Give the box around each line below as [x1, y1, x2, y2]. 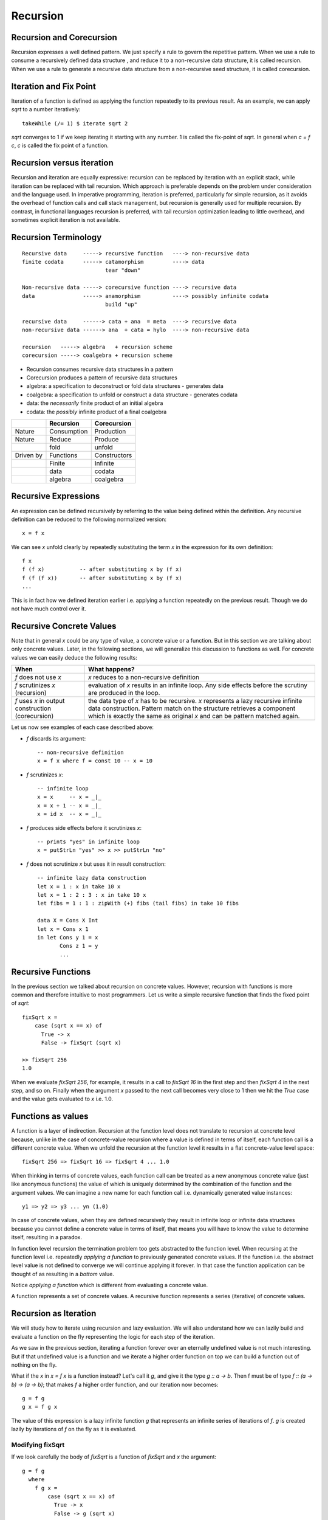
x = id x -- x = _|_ [37, 810, 101, 818]
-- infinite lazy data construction [37, 874, 146, 882]
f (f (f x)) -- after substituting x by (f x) [22, 575, 182, 581]
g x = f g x [22, 1403, 58, 1411]
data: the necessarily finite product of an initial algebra [26, 399, 163, 407]
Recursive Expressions [11, 491, 100, 502]
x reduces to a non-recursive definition [88, 673, 200, 682]
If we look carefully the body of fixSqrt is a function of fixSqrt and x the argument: [11, 1453, 217, 1460]
